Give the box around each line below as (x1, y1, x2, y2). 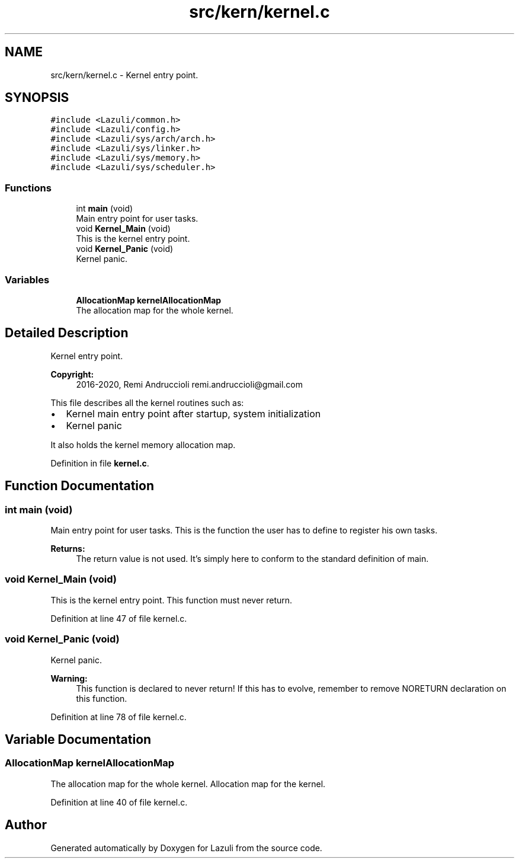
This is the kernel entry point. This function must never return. (50, 594, 293, 605)
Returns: (50, 544, 85, 554)
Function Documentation (5, 478, 154, 494)
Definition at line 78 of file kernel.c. (50, 711, 187, 722)
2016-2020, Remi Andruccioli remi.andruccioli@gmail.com (76, 379, 303, 389)
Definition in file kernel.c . (50, 458, 149, 468)
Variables (5, 273, 50, 286)
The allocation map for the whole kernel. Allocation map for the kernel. (50, 778, 326, 789)
